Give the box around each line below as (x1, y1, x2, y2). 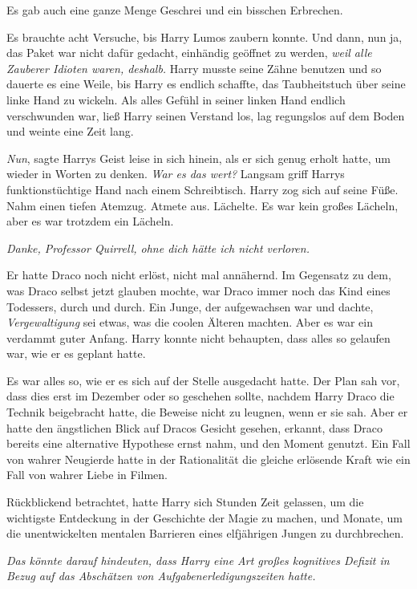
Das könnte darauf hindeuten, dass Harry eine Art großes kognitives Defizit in (6, 551, 390, 568)
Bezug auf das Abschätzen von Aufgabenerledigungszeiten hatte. (6, 567, 316, 584)
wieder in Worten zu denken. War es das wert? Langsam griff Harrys (6, 165, 345, 182)
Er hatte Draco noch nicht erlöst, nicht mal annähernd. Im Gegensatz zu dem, (6, 266, 391, 283)
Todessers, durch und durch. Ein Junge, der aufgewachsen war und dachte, (6, 298, 374, 315)
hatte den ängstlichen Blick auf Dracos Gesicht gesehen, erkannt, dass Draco (6, 419, 383, 436)
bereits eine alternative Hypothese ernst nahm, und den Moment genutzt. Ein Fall (6, 435, 411, 452)
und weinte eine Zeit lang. (6, 123, 134, 140)
